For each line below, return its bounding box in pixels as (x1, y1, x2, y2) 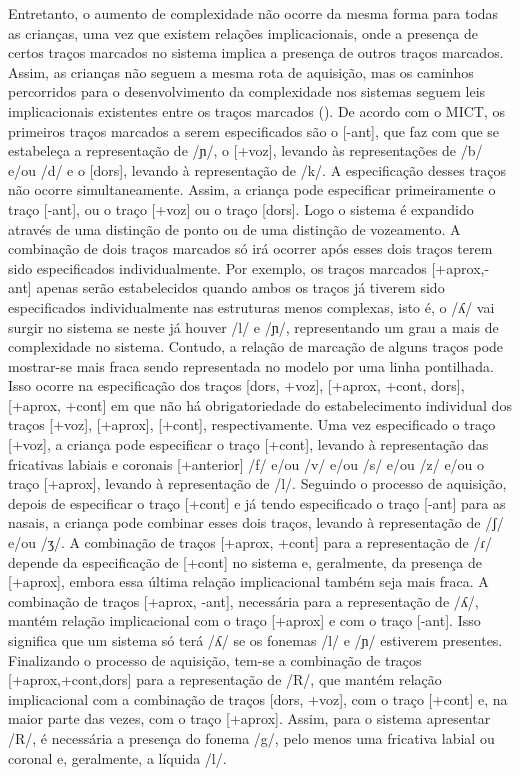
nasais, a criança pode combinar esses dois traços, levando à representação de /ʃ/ (8, 512, 504, 533)
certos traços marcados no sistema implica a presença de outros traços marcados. (8, 42, 504, 63)
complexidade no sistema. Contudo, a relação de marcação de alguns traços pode (8, 336, 504, 357)
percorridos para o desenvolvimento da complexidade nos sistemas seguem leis (8, 81, 486, 102)
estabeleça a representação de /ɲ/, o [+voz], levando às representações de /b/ (8, 140, 483, 161)
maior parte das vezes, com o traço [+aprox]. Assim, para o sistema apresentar (8, 708, 491, 729)
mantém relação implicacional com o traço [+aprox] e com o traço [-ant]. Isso (8, 610, 481, 631)
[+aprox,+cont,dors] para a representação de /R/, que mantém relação (8, 669, 442, 690)
